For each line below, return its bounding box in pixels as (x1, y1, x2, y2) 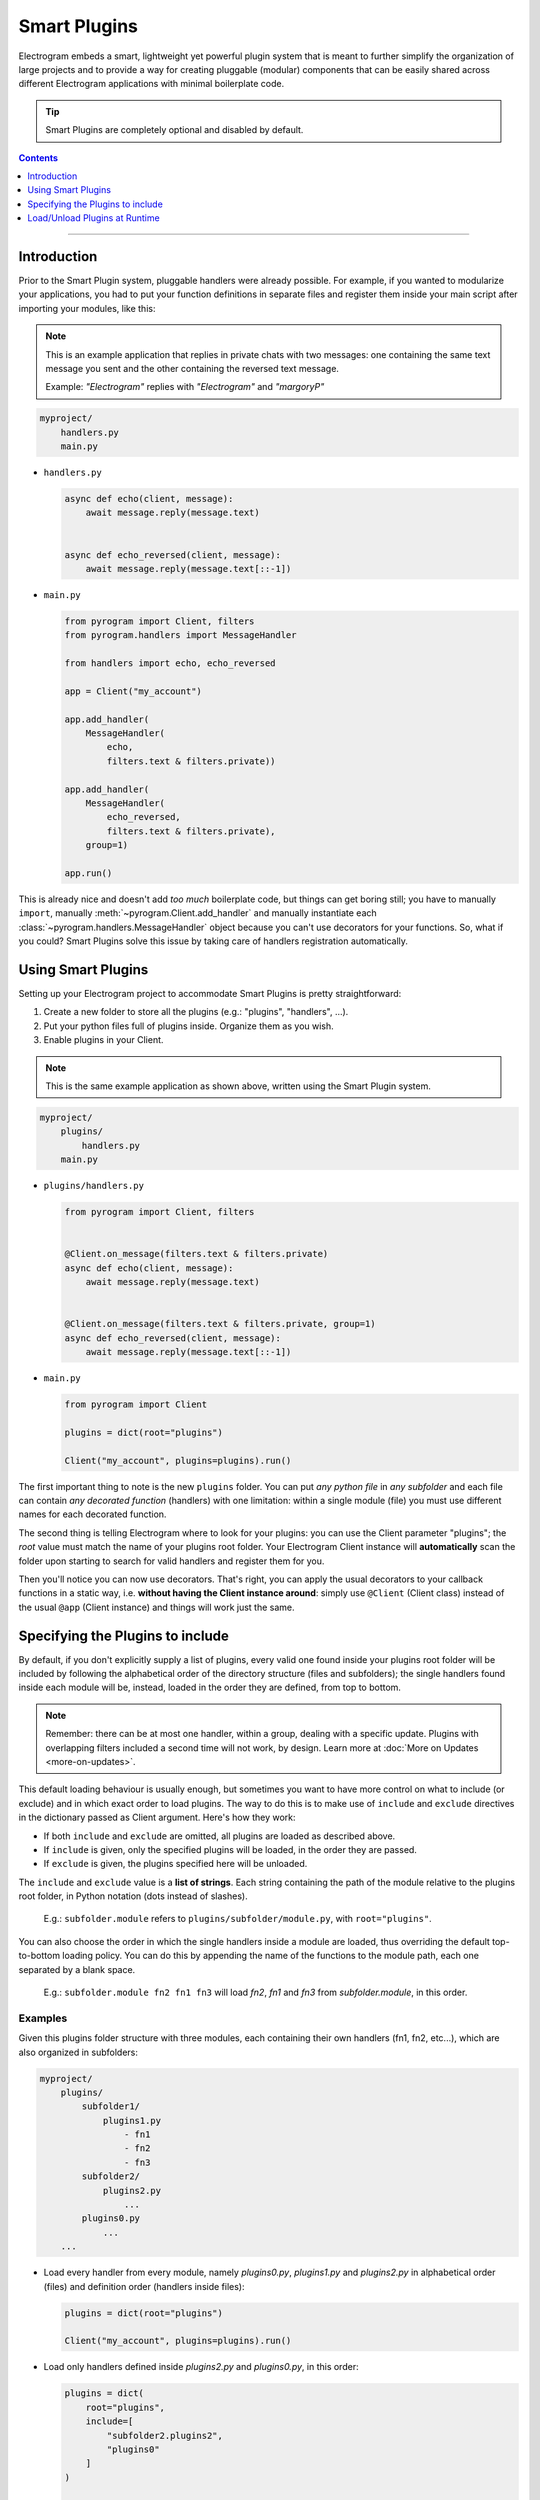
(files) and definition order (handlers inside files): (43, 2280, 245, 2292)
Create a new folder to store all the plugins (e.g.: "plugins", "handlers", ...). (43, 1006, 349, 1018)
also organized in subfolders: (18, 2046, 139, 2058)
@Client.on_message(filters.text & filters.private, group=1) (64, 1318, 376, 1330)
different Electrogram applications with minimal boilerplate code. (18, 78, 285, 90)
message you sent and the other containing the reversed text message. (45, 362, 340, 374)
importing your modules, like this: (18, 302, 156, 314)
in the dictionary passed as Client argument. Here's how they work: (18, 1811, 296, 1824)
